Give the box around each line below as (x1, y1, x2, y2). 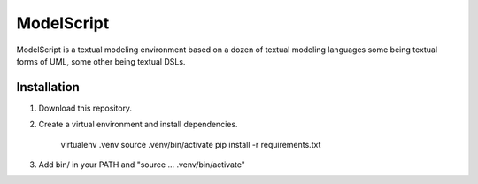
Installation (16, 80, 80, 95)
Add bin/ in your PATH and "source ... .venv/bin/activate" (38, 159, 245, 170)
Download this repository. (38, 103, 133, 113)
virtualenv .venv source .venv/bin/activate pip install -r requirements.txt (60, 139, 321, 149)
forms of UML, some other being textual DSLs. (16, 56, 186, 66)
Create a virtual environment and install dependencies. (38, 119, 238, 130)
